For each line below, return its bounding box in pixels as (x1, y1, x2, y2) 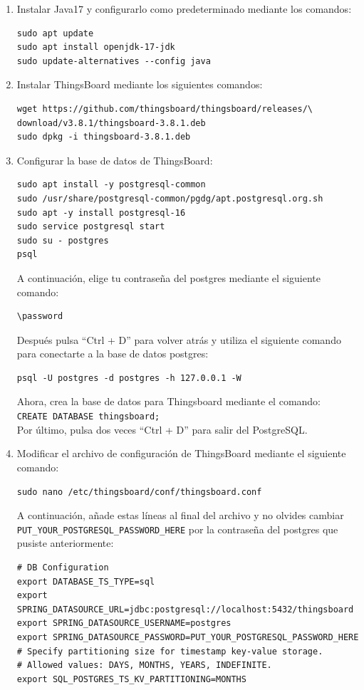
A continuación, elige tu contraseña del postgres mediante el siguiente (16, 270, 321, 285)
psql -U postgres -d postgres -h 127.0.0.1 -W (16, 372, 241, 383)
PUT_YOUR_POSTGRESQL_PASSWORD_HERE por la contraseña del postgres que (16, 521, 338, 536)
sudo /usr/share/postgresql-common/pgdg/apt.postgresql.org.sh (16, 193, 323, 204)
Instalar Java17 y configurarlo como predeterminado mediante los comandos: (16, 1, 352, 16)
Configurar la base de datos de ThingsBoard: (16, 152, 213, 167)
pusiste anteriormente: (16, 535, 114, 550)
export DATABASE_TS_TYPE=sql (16, 576, 155, 587)
